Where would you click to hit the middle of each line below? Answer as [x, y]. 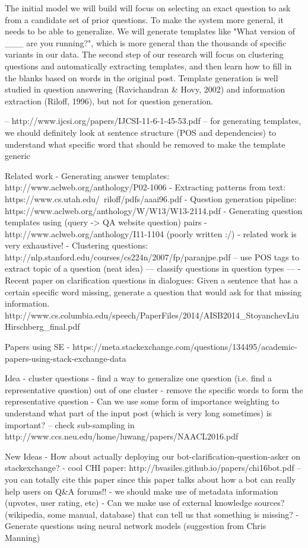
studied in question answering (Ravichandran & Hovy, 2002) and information [145, 89]
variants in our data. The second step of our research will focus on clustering [144, 54]
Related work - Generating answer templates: [87, 175]
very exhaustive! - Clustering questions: [77, 245]
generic [18, 156]
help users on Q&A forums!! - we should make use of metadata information [142, 491]
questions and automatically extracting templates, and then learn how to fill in [148, 66]
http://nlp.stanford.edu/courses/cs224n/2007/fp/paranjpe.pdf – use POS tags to [152, 257]
